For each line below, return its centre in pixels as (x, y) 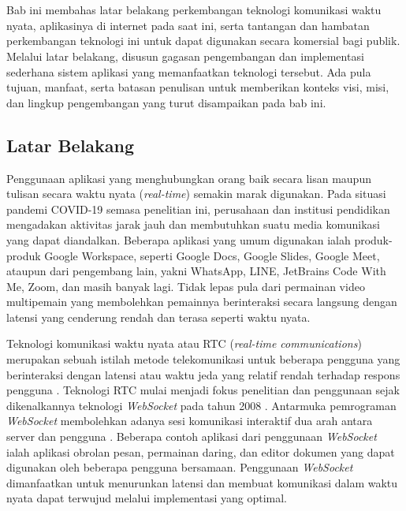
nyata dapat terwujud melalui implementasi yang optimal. (147, 498)
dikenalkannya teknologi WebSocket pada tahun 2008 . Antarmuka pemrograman (201, 405)
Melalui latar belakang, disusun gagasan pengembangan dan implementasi (185, 56)
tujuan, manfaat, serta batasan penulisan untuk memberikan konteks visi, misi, (198, 87)
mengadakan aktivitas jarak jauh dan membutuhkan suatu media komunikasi (193, 224)
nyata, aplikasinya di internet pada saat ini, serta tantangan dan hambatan (188, 25)
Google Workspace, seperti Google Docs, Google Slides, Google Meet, (212, 255)
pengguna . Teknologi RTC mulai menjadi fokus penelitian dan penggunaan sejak (203, 390)
